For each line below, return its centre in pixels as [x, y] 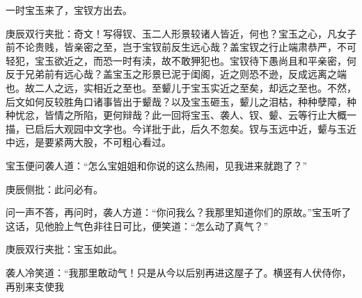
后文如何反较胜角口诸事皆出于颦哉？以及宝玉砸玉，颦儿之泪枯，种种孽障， [176, 101]
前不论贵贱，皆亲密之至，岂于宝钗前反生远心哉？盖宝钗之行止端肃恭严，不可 [181, 47]
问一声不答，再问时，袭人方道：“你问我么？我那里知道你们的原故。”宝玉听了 [179, 212]
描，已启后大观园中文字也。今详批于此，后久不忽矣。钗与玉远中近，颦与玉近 [181, 128]
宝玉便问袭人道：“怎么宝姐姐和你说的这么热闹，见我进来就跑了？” [157, 165]
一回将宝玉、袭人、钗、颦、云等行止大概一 [259, 115]
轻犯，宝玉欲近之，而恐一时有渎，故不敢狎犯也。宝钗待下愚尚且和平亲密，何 [181, 60]
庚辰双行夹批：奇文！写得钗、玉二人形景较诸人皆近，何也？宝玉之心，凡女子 [181, 33]
